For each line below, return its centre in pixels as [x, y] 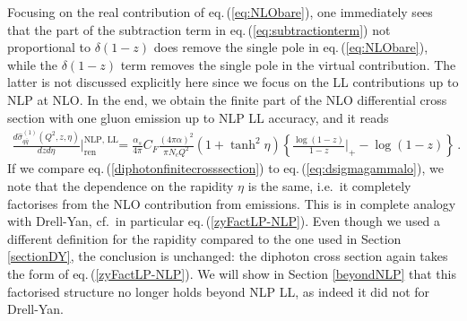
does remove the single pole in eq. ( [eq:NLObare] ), [291, 47]
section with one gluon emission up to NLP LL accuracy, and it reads [198, 117]
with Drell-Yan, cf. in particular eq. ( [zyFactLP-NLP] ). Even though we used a [224, 221]
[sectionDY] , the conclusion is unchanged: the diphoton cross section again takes [228, 256]
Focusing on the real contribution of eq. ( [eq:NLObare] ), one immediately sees [220, 12]
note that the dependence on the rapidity [121, 186]
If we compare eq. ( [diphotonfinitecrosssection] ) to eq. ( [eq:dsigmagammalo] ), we [225, 168]
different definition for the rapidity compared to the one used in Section [204, 238]
